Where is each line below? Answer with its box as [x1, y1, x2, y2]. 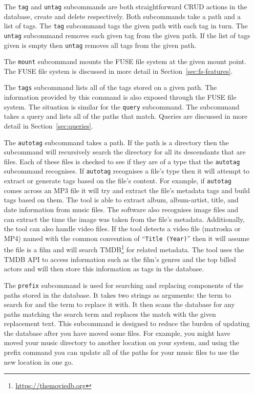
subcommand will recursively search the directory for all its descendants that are [4, 147, 246, 157]
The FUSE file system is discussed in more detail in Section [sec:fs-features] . [4, 66, 233, 76]
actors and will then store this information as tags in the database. [4, 263, 204, 274]
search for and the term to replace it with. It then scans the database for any [4, 299, 235, 309]
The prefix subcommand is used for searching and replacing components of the [4, 280, 243, 290]
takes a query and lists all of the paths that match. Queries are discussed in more [4, 111, 248, 121]
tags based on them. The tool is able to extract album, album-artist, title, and [4, 195, 239, 205]
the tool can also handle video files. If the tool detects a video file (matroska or [4, 223, 241, 234]
